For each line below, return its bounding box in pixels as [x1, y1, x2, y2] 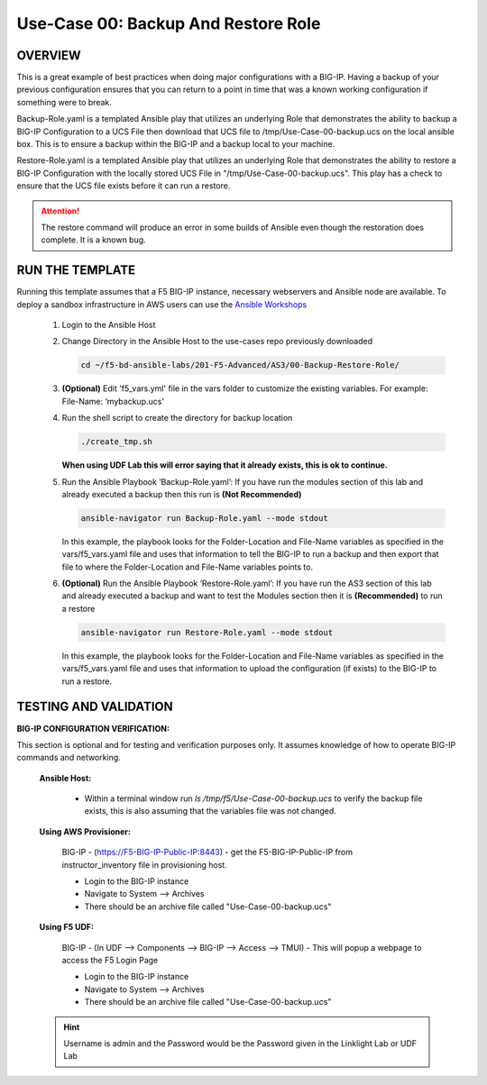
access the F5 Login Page [61, 954, 159, 965]
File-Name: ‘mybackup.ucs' [61, 396, 165, 406]
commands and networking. [16, 752, 121, 763]
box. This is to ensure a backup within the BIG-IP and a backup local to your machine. [16, 139, 335, 150]
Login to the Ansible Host [61, 320, 156, 331]
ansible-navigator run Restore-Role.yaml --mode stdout [80, 627, 334, 637]
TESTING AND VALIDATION [16, 699, 173, 715]
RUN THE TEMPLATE [16, 262, 135, 278]
